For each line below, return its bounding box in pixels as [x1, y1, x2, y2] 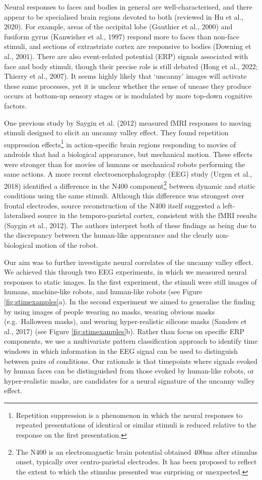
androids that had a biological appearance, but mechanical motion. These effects [4, 148, 253, 159]
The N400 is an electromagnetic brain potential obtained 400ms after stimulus [16, 446, 257, 457]
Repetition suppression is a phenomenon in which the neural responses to [16, 409, 243, 420]
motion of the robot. [35, 239, 98, 250]
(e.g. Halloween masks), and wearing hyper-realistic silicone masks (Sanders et [4, 316, 247, 327]
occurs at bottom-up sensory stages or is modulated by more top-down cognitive [4, 90, 252, 101]
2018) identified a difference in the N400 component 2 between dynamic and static [4, 179, 255, 191]
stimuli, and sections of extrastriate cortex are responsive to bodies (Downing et [4, 41, 251, 51]
